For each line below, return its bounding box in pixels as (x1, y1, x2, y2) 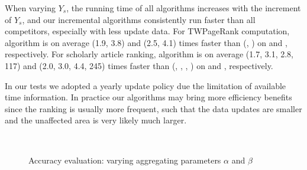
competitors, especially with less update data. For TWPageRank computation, (5, 25, 290, 37)
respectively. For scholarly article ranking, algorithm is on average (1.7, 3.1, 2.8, (5, 48, 293, 60)
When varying (5, 2, 56, 14)
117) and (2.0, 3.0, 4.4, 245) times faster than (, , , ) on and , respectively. (5, 59, 273, 71)
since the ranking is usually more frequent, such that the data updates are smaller (5, 102, 302, 115)
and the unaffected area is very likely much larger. (5, 114, 187, 126)
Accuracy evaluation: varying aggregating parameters (28, 153, 221, 166)
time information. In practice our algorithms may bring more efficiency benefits (5, 91, 292, 103)
